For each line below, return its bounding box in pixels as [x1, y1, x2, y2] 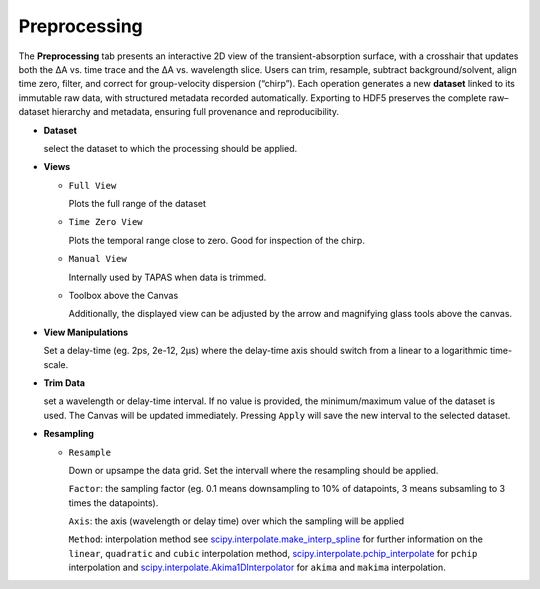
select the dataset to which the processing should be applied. [43, 142, 298, 154]
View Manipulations [43, 326, 129, 338]
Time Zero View [68, 216, 144, 228]
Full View [68, 180, 117, 191]
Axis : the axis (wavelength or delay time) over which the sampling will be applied [68, 515, 405, 527]
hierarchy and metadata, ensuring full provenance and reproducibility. [51, 106, 340, 118]
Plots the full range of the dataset [68, 198, 207, 210]
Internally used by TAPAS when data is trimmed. [68, 271, 267, 283]
